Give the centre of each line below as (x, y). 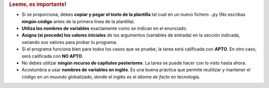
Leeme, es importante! (38, 4)
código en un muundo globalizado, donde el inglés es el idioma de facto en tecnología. (111, 77)
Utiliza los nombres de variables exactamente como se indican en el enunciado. (105, 28)
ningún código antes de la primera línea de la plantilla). (78, 21)
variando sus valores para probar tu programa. (69, 42)
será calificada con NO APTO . (52, 56)
